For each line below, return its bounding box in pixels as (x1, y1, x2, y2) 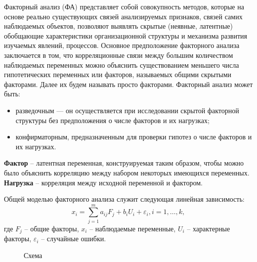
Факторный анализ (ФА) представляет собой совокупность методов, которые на (4, 1, 244, 11)
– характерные (187, 223, 230, 233)
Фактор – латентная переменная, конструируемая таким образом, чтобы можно (4, 158, 244, 168)
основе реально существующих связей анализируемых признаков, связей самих (4, 11, 243, 21)
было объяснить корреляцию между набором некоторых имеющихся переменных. (4, 167, 250, 177)
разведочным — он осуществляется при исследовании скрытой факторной (15, 105, 239, 115)
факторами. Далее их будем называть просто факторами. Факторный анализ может (4, 79, 253, 89)
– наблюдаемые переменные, (89, 223, 176, 233)
